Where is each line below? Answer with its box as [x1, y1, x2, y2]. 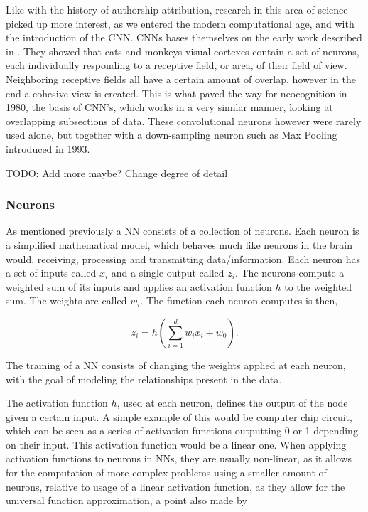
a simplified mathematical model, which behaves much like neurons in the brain [6, 237, 352, 252]
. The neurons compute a [234, 265, 345, 280]
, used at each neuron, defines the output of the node [117, 395, 348, 410]
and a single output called [111, 265, 224, 280]
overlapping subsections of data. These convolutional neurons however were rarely [6, 113, 362, 128]
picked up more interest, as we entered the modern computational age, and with [6, 16, 355, 31]
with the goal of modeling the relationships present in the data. [6, 371, 282, 386]
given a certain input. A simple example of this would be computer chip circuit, [6, 409, 352, 424]
